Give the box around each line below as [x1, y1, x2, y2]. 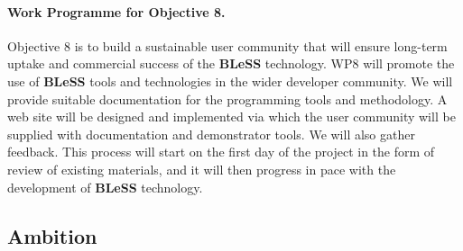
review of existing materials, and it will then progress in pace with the [7, 159, 396, 178]
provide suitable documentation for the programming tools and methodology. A [7, 89, 448, 108]
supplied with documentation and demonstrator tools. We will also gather [7, 124, 415, 143]
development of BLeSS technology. [7, 177, 203, 196]
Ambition [7, 221, 97, 249]
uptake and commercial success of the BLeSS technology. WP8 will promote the [7, 54, 455, 73]
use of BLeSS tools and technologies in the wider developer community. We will [7, 71, 453, 90]
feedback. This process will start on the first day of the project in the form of [7, 142, 435, 161]
